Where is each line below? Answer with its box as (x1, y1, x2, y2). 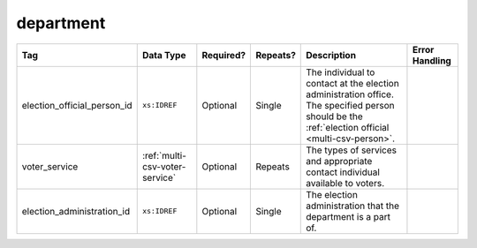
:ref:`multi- (141, 149, 187, 162)
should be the (306, 110, 363, 123)
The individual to (306, 66, 375, 79)
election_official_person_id (21, 99, 132, 111)
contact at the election (306, 77, 399, 89)
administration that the (306, 199, 399, 212)
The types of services (306, 144, 397, 156)
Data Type (141, 49, 186, 61)
